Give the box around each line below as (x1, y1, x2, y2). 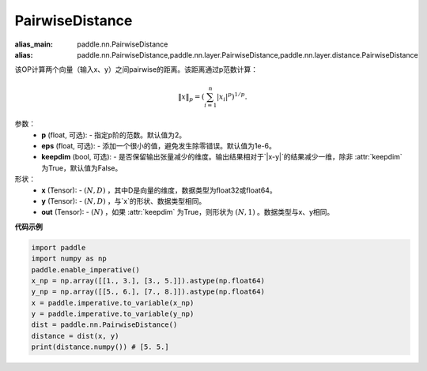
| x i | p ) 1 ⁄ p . (216, 91, 248, 103)
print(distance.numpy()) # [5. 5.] (31, 343, 169, 351)
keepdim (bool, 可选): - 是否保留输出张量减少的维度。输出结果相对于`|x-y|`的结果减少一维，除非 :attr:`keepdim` (41, 152, 402, 162)
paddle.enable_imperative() (31, 265, 140, 274)
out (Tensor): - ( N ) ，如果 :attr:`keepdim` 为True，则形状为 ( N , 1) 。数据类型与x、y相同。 (41, 208, 334, 217)
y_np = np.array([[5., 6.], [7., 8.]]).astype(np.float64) (31, 287, 265, 296)
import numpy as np (31, 254, 107, 264)
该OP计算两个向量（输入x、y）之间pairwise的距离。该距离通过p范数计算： (14, 65, 259, 74)
